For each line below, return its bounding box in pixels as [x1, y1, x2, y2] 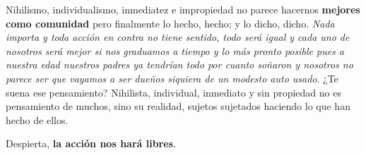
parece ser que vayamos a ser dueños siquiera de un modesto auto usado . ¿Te [6, 70, 338, 85]
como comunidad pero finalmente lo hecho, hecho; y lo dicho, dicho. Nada [6, 15, 335, 30]
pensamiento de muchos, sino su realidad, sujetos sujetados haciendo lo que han [6, 99, 350, 113]
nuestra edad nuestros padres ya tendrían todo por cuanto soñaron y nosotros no [6, 57, 353, 72]
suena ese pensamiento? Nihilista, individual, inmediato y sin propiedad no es [6, 85, 341, 99]
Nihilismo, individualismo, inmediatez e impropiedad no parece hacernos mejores [6, 2, 360, 16]
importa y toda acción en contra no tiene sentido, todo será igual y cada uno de [6, 30, 350, 44]
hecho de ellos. [6, 112, 69, 127]
